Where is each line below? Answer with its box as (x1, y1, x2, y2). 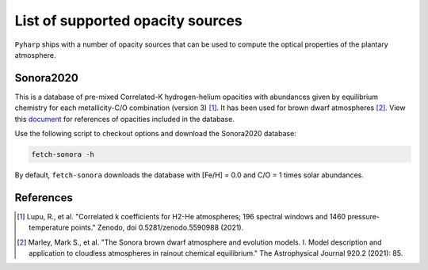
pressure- (347, 211, 380, 221)
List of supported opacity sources (14, 12, 243, 29)
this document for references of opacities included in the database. (14, 114, 235, 124)
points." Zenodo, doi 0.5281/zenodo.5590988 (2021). (71, 222, 244, 233)
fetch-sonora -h (31, 150, 95, 158)
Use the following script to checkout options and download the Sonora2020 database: (14, 129, 296, 139)
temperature (29, 222, 70, 233)
